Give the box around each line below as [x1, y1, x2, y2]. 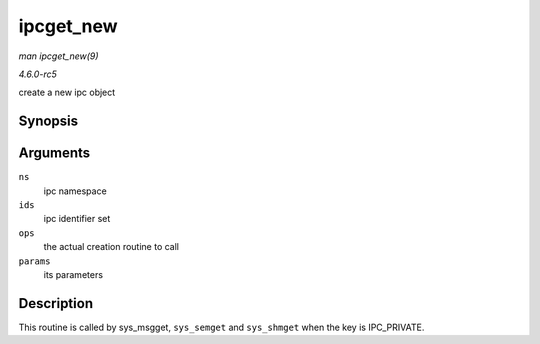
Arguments [18, 145, 91, 162]
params [18, 255, 51, 267]
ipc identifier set [43, 213, 111, 225]
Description [18, 295, 94, 312]
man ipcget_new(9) [18, 50, 99, 62]
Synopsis [18, 113, 79, 130]
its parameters [43, 268, 104, 280]
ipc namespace [43, 185, 107, 197]
